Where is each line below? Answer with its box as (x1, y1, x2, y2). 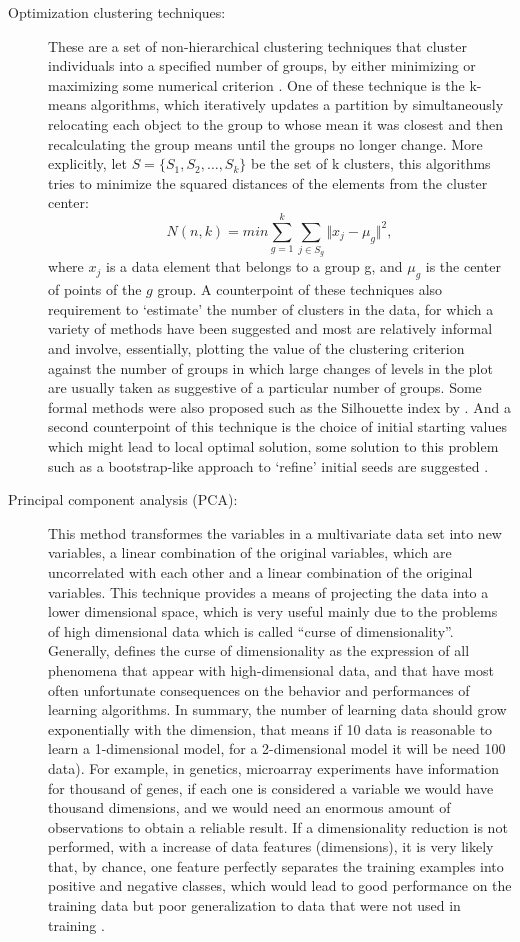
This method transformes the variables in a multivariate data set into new (48, 522, 502, 543)
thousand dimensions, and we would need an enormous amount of (48, 797, 451, 818)
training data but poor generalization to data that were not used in (48, 895, 461, 916)
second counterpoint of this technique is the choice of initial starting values (48, 416, 507, 437)
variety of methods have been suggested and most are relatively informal (48, 318, 493, 339)
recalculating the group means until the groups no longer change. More (48, 133, 483, 154)
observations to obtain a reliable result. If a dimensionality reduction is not (48, 816, 508, 837)
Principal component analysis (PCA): (8, 489, 238, 510)
